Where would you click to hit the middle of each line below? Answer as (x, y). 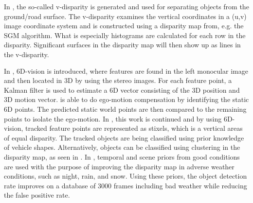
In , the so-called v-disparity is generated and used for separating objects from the (126, 6)
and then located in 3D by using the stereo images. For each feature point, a (118, 80)
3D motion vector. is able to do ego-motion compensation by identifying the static (126, 99)
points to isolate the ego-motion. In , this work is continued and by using (113, 118)
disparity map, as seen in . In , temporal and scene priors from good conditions (122, 156)
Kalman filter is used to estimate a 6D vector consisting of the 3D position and (122, 90)
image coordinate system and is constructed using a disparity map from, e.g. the (124, 26)
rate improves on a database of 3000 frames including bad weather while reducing (126, 185)
